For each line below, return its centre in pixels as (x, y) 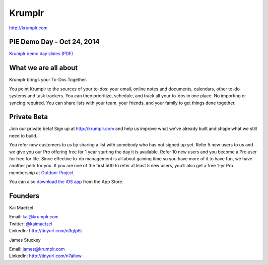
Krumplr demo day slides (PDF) (41, 54)
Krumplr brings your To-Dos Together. (48, 80)
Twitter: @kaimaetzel (31, 224)
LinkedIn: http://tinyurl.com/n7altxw (45, 256)
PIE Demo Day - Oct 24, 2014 (54, 42)
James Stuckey (25, 240)
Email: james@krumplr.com (37, 249)
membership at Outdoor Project (41, 172)
